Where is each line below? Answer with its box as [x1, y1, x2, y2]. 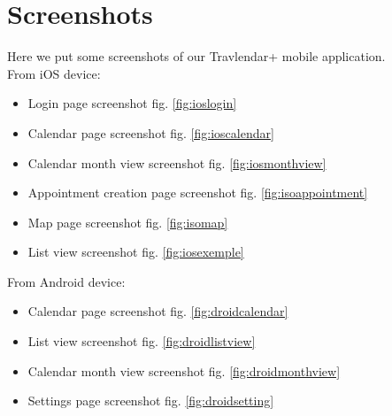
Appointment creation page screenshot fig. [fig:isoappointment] [27, 183, 368, 202]
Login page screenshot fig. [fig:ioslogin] [27, 94, 237, 112]
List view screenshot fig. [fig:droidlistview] [27, 332, 256, 351]
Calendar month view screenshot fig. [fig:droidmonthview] [27, 361, 341, 380]
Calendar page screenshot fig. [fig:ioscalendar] [27, 123, 274, 142]
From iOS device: [7, 64, 101, 82]
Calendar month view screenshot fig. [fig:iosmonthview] [27, 153, 327, 172]
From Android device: [7, 272, 126, 290]
